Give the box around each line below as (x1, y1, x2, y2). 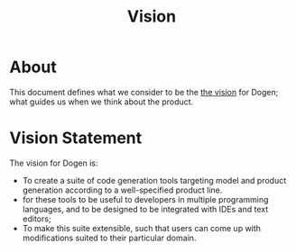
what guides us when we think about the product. (9, 96, 194, 107)
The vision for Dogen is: (9, 157, 98, 168)
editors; (22, 213, 51, 224)
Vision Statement (9, 128, 143, 148)
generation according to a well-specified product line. (22, 184, 223, 195)
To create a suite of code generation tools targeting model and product (22, 175, 287, 185)
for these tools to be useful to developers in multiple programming (22, 193, 269, 204)
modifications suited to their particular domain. (22, 232, 197, 243)
